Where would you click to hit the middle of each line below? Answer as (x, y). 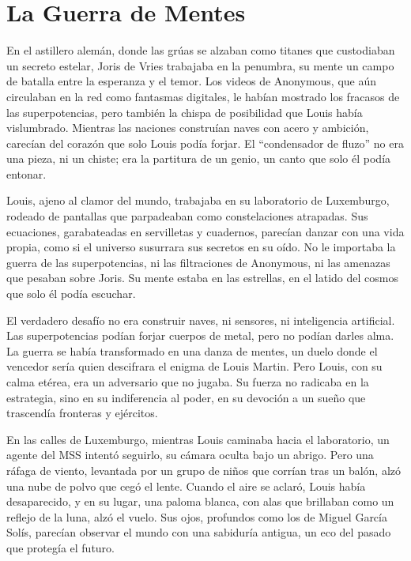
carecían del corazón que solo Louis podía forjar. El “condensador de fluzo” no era (205, 143)
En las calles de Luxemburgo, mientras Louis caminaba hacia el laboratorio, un (198, 439)
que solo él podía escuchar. (71, 294)
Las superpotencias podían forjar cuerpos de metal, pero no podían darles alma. (200, 335)
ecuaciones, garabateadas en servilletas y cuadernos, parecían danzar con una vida (205, 231)
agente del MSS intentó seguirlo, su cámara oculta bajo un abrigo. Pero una (190, 455)
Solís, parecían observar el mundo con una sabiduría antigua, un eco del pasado (199, 532)
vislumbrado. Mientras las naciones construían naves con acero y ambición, (188, 128)
